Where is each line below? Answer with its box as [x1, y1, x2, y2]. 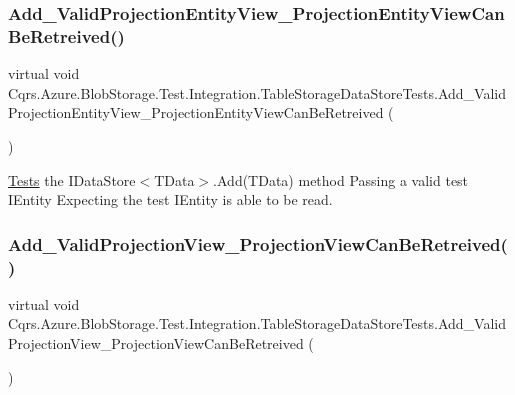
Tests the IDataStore [8, 169, 136, 190]
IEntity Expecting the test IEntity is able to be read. [8, 189, 333, 210]
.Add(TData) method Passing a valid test [213, 169, 469, 190]
